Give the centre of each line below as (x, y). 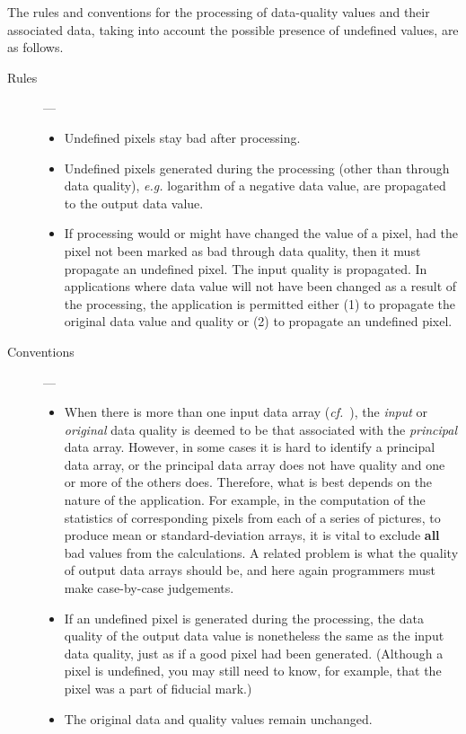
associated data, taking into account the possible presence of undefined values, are (233, 29)
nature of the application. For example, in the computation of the (245, 500)
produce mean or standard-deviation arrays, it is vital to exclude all (252, 535)
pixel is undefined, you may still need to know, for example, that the (253, 671)
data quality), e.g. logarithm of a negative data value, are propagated (255, 186)
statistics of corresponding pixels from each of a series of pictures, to (252, 517)
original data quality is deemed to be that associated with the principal (261, 429)
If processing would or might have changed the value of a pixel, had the (261, 233)
